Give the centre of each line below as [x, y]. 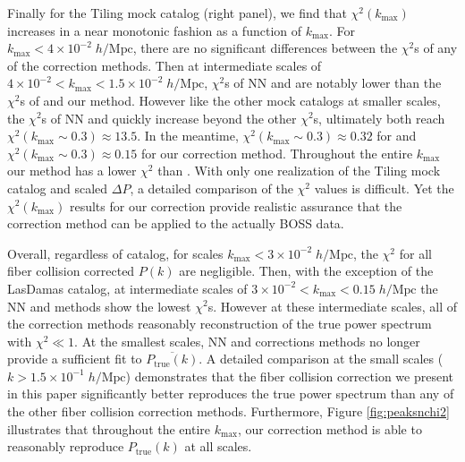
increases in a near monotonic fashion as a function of [154, 30]
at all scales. [218, 446]
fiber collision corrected [71, 271]
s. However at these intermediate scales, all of [333, 306]
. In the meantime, [188, 136]
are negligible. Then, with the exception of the [306, 271]
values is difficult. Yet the [384, 188]
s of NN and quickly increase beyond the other [169, 118]
